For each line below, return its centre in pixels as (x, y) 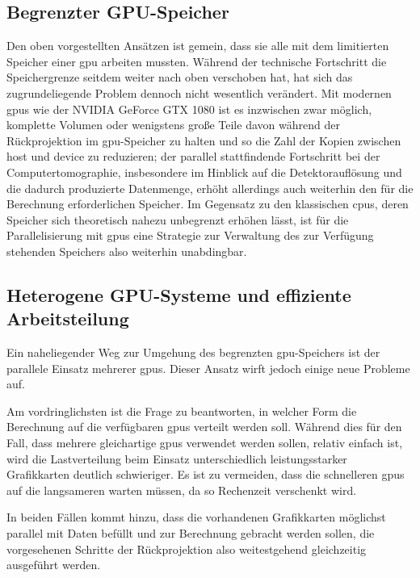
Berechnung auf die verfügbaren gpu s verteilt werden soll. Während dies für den (204, 427)
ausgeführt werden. (54, 565)
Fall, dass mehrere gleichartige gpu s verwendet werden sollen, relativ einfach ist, (205, 443)
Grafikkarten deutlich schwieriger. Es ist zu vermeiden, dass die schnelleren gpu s (206, 474)
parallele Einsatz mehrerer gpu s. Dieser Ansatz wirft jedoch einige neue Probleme (208, 368)
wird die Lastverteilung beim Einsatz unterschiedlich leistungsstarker (177, 458)
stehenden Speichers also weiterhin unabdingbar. (127, 251)
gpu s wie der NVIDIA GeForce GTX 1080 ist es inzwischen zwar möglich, (189, 109)
